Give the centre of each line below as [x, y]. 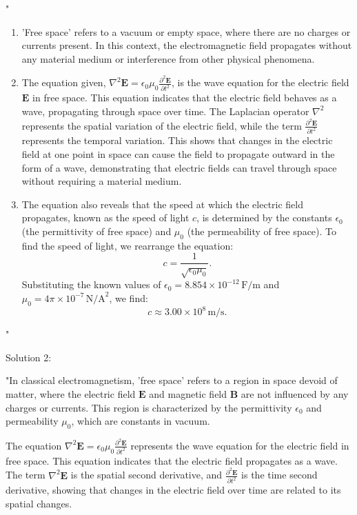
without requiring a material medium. [102, 181]
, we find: [129, 297]
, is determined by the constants [264, 218]
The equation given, [64, 82]
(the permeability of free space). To [262, 231]
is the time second [279, 475]
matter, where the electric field [71, 393]
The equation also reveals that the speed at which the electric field [163, 204]
